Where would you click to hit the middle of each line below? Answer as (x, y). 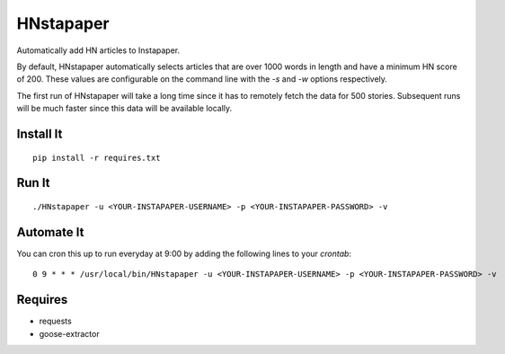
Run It (33, 183)
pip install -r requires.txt (97, 158)
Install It (40, 133)
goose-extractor (69, 333)
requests (55, 321)
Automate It (50, 232)
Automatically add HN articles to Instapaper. (98, 50)
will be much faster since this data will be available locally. (124, 109)
